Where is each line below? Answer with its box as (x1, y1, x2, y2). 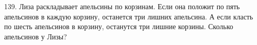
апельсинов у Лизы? (4, 31, 67, 41)
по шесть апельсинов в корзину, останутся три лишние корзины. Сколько (4, 21, 233, 32)
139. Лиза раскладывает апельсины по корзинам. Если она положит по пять (4, 1, 240, 11)
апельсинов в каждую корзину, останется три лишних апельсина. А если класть (4, 11, 253, 21)
